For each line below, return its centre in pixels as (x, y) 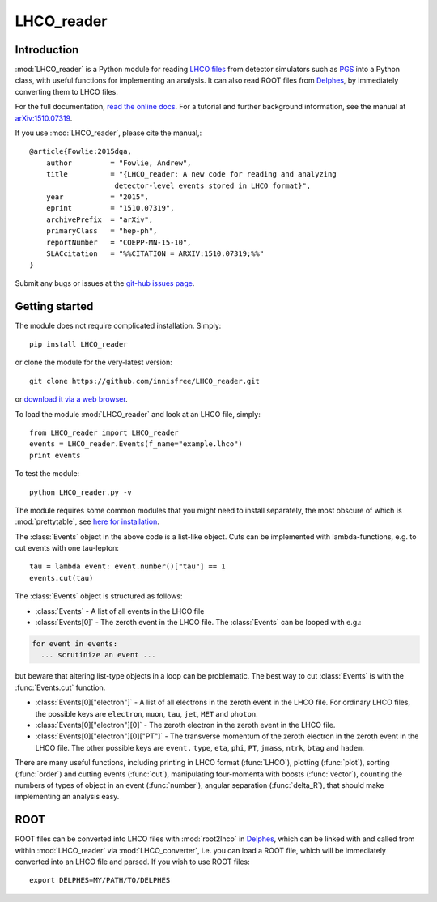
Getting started (54, 306)
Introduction (47, 50)
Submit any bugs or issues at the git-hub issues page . (105, 283)
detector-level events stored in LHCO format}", (213, 185)
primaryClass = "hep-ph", (102, 231)
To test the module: (47, 474)
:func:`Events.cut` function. (60, 687)
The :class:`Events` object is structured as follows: (99, 596)
